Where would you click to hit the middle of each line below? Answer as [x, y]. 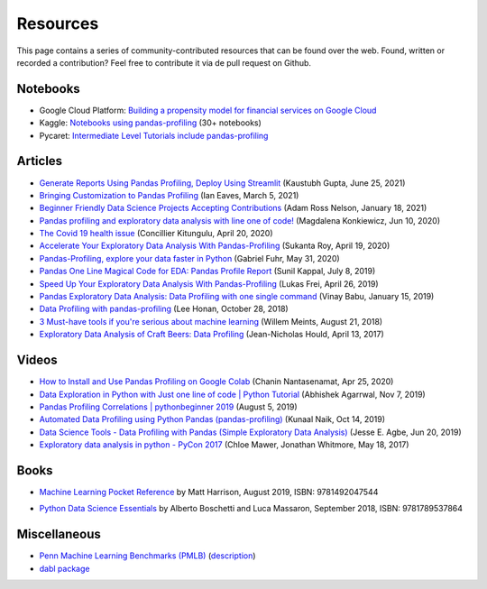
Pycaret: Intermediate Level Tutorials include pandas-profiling [154, 135]
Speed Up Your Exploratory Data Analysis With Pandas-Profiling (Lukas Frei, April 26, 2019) [209, 283]
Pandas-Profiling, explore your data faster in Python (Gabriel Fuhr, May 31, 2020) [189, 258]
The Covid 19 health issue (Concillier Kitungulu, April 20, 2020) [156, 234]
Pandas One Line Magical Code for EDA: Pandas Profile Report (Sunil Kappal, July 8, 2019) [207, 271]
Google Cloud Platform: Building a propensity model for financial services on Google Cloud [208, 110]
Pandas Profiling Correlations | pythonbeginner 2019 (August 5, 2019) [168, 407]
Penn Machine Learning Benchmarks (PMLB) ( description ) [147, 556]
